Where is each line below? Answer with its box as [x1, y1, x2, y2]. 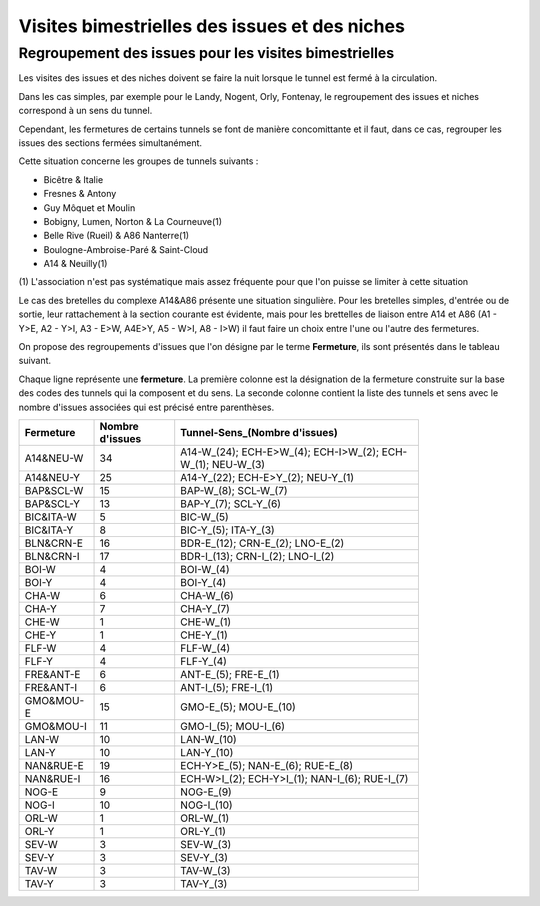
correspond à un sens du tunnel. [18, 105, 153, 117]
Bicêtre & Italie [43, 173, 104, 185]
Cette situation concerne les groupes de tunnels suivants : [18, 155, 259, 167]
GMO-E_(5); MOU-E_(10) [180, 700, 297, 714]
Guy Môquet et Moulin [43, 201, 136, 214]
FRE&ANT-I [24, 680, 78, 694]
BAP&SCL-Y [24, 496, 80, 510]
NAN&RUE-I [24, 771, 81, 785]
